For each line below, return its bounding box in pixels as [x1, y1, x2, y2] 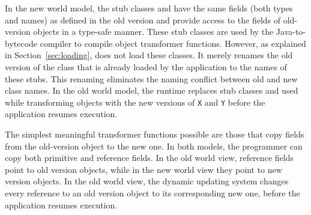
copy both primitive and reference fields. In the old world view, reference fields [5, 151, 294, 164]
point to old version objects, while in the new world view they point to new [5, 163, 282, 175]
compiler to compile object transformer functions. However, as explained [40, 37, 306, 49]
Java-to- [276, 25, 306, 38]
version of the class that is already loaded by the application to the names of [5, 60, 287, 73]
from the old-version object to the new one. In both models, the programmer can [5, 139, 303, 152]
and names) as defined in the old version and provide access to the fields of [5, 13, 281, 26]
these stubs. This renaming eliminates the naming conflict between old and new [5, 72, 298, 85]
